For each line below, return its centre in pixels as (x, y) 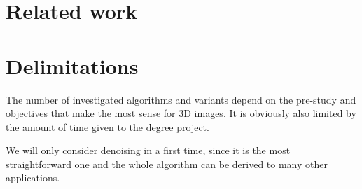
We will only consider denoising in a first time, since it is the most (148, 150)
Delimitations (72, 65)
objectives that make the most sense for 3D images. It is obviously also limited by (181, 113)
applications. (33, 177)
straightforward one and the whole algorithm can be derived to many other (167, 163)
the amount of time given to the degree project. (107, 126)
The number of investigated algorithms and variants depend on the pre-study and (181, 99)
